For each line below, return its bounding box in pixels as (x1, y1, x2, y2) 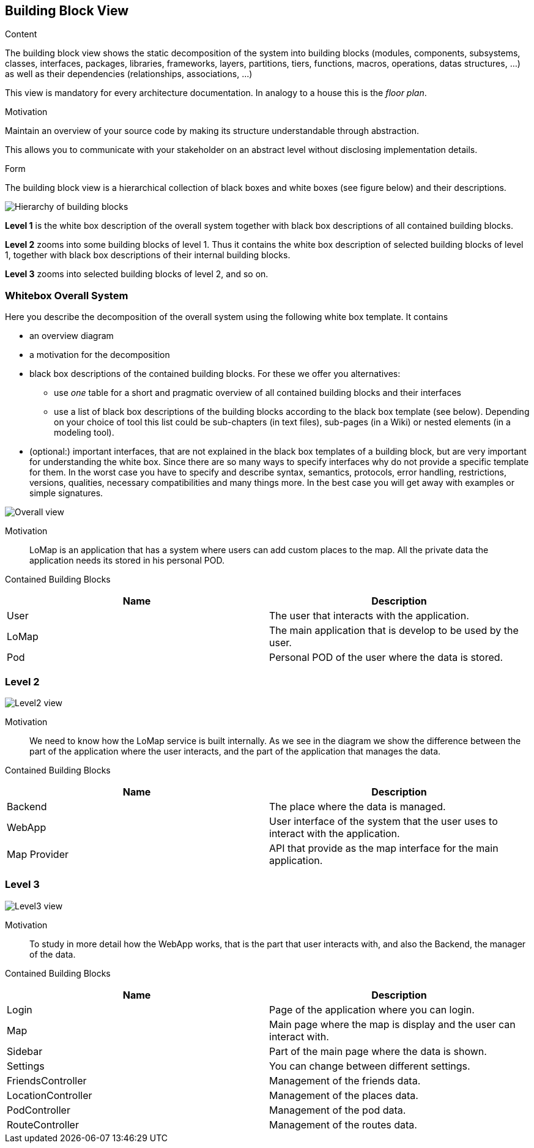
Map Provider (7, 848, 69, 860)
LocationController (7, 1089, 92, 1101)
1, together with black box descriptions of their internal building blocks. (5, 250, 291, 261)
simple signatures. (29, 488, 103, 499)
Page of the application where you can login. (269, 1003, 475, 1016)
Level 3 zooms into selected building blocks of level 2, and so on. (5, 269, 269, 280)
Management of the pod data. (269, 1103, 406, 1116)
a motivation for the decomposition (29, 349, 170, 360)
